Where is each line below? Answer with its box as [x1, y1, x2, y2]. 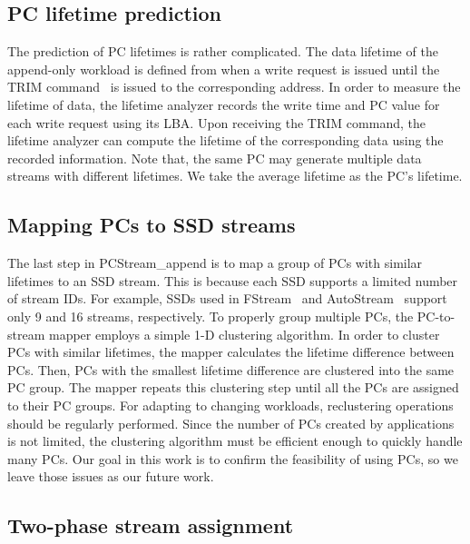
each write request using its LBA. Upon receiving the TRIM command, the [7, 113, 426, 132]
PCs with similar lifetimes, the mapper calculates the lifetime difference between [7, 342, 455, 361]
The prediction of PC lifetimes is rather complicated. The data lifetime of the [7, 42, 438, 61]
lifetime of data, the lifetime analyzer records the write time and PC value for [7, 94, 440, 114]
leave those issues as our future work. [7, 467, 214, 486]
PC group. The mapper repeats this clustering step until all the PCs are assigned [7, 378, 459, 397]
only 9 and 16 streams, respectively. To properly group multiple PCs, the [7, 306, 414, 325]
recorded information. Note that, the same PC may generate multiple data [7, 148, 422, 167]
